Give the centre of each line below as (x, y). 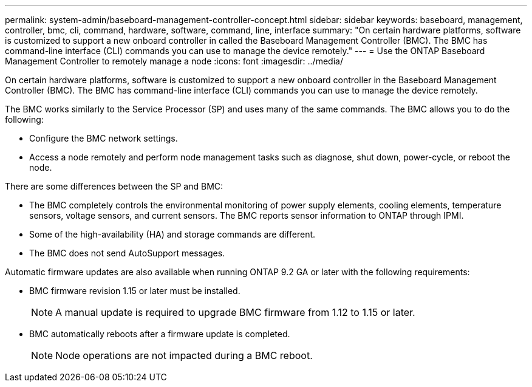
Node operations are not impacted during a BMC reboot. (184, 355)
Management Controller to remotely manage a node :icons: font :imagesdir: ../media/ (174, 61)
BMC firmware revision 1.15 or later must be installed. (135, 291)
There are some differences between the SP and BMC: (114, 186)
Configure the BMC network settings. (104, 138)
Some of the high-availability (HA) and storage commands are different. (172, 234)
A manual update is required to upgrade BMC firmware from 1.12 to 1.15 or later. (235, 312)
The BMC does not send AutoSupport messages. (127, 253)
